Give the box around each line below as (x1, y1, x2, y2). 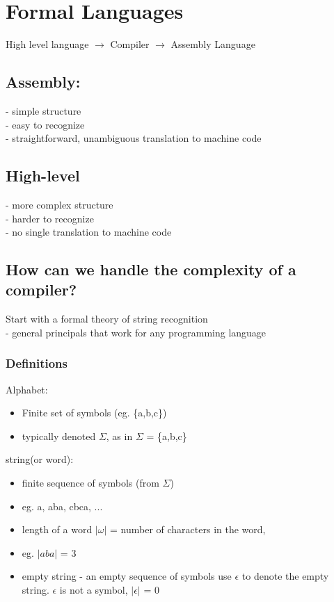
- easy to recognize (6, 117, 85, 131)
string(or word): (6, 452, 74, 466)
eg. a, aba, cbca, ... (22, 498, 103, 513)
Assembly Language (170, 37, 255, 51)
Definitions (6, 355, 67, 372)
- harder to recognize (6, 211, 94, 225)
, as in (106, 428, 133, 443)
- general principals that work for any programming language (6, 325, 267, 339)
